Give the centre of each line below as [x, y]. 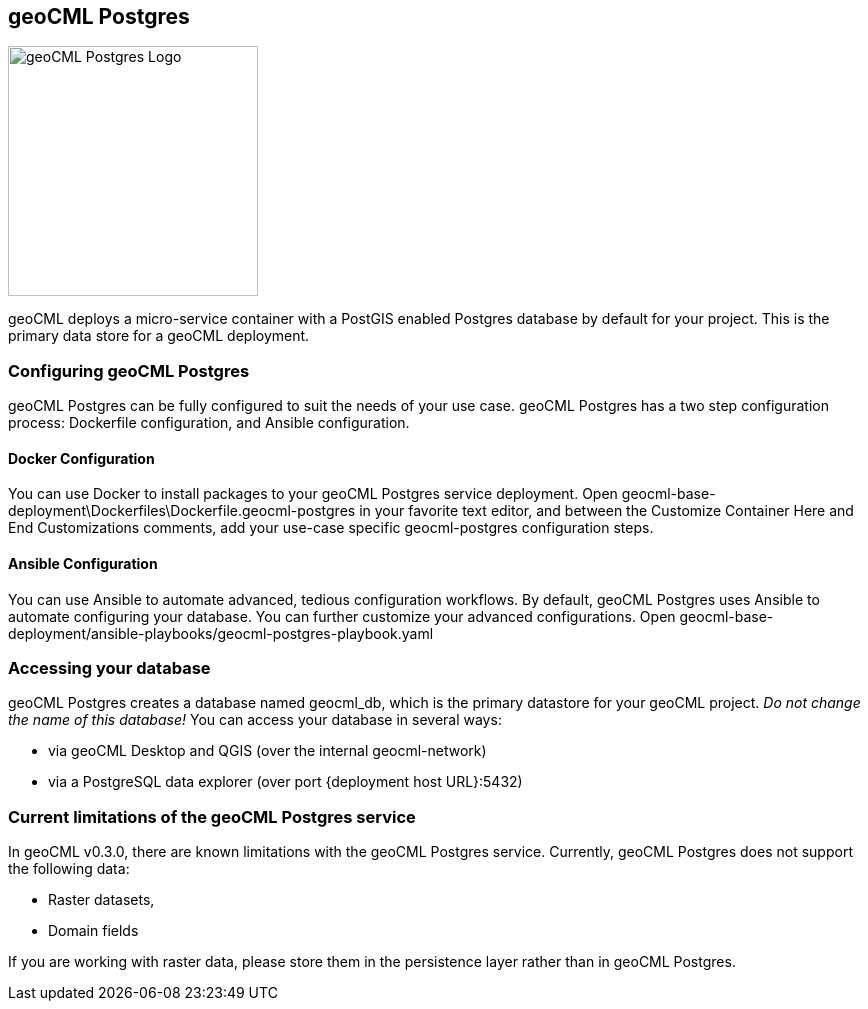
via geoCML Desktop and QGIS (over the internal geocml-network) [267, 751]
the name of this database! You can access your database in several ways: [255, 720]
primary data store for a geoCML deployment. [159, 336]
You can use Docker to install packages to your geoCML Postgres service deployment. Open [313, 494]
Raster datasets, [101, 900]
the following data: [69, 869]
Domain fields [93, 931]
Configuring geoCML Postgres [129, 370]
